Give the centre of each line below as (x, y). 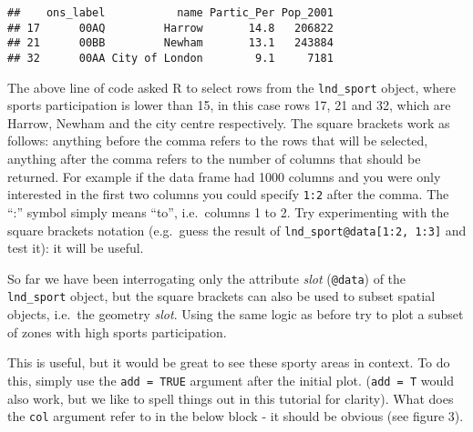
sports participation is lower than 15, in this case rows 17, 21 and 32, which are (229, 105)
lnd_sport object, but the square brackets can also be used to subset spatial (221, 296)
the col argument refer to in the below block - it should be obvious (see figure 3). (236, 416)
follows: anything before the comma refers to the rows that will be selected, (218, 141)
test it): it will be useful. (76, 248)
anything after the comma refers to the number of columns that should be (214, 159)
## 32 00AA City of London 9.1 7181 (170, 58)
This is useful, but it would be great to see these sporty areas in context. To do (229, 362)
